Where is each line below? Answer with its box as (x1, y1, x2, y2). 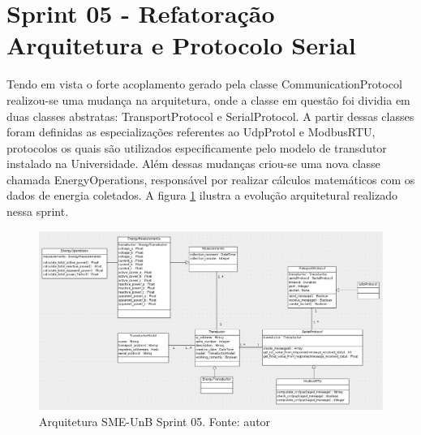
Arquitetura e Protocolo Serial (6, 28, 356, 62)
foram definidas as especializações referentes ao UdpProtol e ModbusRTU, (6, 123, 376, 140)
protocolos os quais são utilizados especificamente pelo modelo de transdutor (6, 139, 387, 156)
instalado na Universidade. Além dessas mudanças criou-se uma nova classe (6, 155, 380, 172)
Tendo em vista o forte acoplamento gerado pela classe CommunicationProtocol (6, 75, 402, 93)
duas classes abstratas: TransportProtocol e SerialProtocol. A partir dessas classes (6, 107, 415, 124)
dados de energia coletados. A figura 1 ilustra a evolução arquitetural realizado (6, 187, 397, 204)
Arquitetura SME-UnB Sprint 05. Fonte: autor (39, 412, 271, 429)
